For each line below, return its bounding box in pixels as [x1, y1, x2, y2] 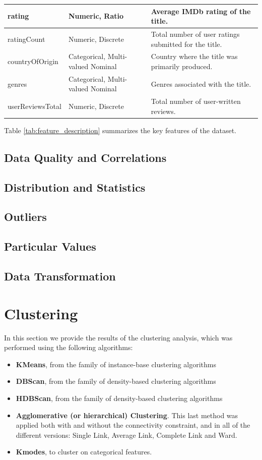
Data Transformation [4, 268, 116, 284]
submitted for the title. [151, 38, 222, 49]
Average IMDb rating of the [151, 6, 251, 16]
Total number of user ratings [151, 28, 240, 39]
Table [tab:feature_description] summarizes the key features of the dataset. [4, 125, 236, 135]
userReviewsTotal [8, 101, 61, 111]
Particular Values [4, 239, 96, 254]
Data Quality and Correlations [4, 149, 167, 165]
